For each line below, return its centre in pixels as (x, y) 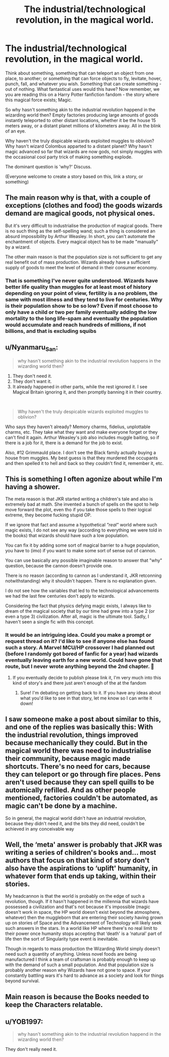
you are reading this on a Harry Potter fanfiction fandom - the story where (82, 94)
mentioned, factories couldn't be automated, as (81, 798)
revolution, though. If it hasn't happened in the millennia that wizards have (82, 902)
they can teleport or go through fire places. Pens (83, 774)
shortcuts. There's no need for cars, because (78, 767)
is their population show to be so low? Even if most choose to (81, 306)
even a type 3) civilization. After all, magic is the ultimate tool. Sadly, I (77, 617)
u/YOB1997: (24, 1022)
